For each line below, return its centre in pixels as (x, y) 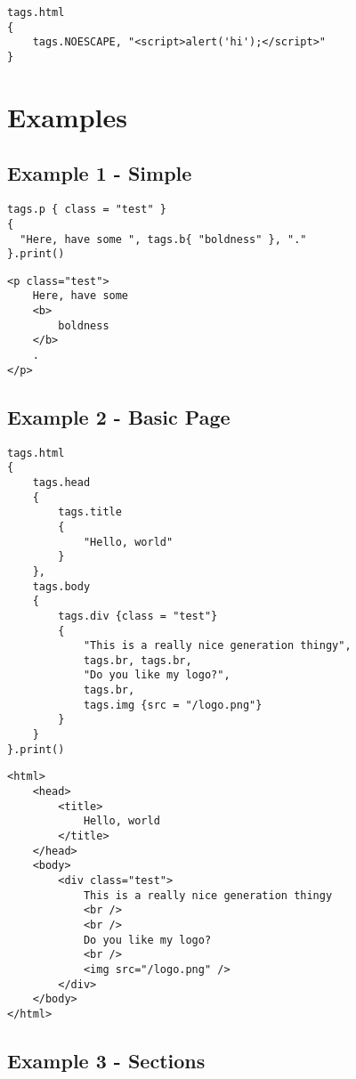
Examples (67, 116)
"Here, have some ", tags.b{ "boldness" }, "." (163, 239)
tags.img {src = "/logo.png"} (173, 705)
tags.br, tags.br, (138, 660)
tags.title (90, 512)
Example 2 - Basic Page (119, 416)
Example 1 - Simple (100, 173)
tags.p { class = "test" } (87, 210)
